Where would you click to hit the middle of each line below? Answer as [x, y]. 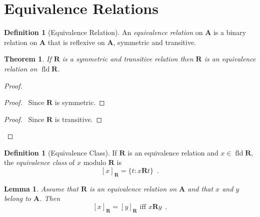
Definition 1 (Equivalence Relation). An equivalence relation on [103, 32]
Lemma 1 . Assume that [41, 188]
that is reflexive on [76, 42]
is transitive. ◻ [78, 119]
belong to [18, 198]
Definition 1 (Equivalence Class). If [60, 152]
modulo [95, 162]
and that [200, 188]
